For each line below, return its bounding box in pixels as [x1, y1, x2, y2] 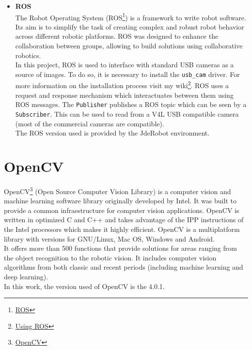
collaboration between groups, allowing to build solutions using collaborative [15, 41, 243, 51]
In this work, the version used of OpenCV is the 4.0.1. [4, 281, 165, 291]
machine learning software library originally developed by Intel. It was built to [4, 196, 236, 206]
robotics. [15, 50, 41, 60]
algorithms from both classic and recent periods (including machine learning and [4, 262, 243, 272]
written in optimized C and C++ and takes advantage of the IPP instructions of [4, 214, 244, 225]
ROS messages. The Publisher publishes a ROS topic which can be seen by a [15, 99, 247, 109]
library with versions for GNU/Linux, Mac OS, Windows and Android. [4, 233, 215, 243]
